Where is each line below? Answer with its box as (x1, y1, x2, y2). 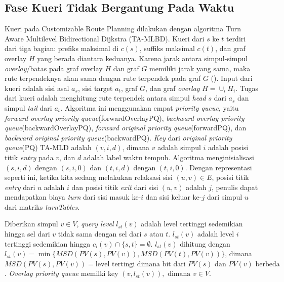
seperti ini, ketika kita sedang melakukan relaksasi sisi (5, 172, 173, 182)
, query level (76, 218, 114, 229)
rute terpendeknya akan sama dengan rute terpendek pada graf (5, 73, 201, 83)
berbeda (255, 260, 280, 268)
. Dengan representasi (185, 162, 252, 172)
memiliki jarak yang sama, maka (149, 63, 251, 73)
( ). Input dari (211, 73, 253, 83)
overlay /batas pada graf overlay (5, 63, 103, 73)
